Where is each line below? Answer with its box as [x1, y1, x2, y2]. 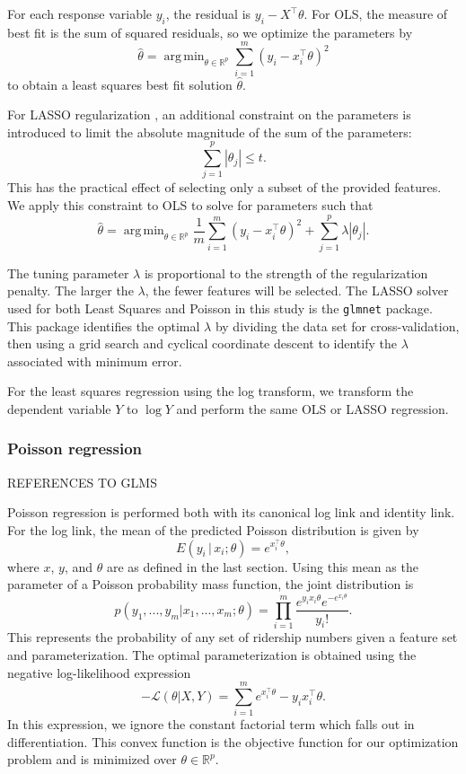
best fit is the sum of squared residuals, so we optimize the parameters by [7, 22, 413, 41]
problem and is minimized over [7, 750, 177, 769]
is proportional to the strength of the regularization [144, 263, 428, 282]
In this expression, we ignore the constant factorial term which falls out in [7, 715, 415, 734]
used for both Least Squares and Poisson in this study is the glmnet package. [7, 298, 433, 317]
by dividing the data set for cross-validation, [215, 316, 460, 335]
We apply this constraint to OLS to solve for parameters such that [7, 196, 374, 215]
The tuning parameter [7, 263, 129, 282]
